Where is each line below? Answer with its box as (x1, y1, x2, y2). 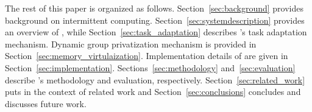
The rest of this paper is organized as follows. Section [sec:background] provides (5, 2, 303, 14)
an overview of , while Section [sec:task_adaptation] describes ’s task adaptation (5, 26, 307, 38)
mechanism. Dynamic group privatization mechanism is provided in (5, 37, 257, 50)
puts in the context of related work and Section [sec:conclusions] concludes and (5, 85, 301, 98)
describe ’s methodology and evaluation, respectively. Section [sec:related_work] (5, 73, 305, 86)
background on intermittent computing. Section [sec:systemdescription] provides (5, 13, 305, 26)
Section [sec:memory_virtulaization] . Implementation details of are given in (5, 49, 288, 62)
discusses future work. (5, 97, 87, 110)
